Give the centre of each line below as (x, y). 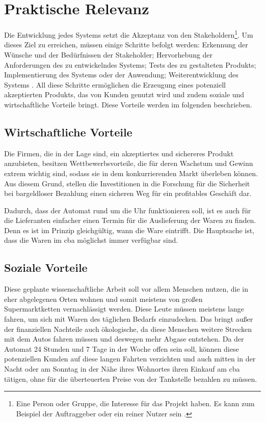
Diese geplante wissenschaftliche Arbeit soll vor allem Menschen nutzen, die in (126, 289)
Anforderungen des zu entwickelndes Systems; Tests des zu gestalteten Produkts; (130, 64)
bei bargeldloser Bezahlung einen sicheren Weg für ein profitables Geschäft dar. (128, 193)
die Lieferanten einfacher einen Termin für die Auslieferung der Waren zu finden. (130, 220)
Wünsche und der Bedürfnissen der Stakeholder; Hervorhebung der (109, 54)
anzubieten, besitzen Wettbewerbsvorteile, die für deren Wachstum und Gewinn (129, 163)
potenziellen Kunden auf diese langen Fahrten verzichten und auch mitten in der (130, 359)
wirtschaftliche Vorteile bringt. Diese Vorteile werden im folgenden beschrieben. (128, 104)
